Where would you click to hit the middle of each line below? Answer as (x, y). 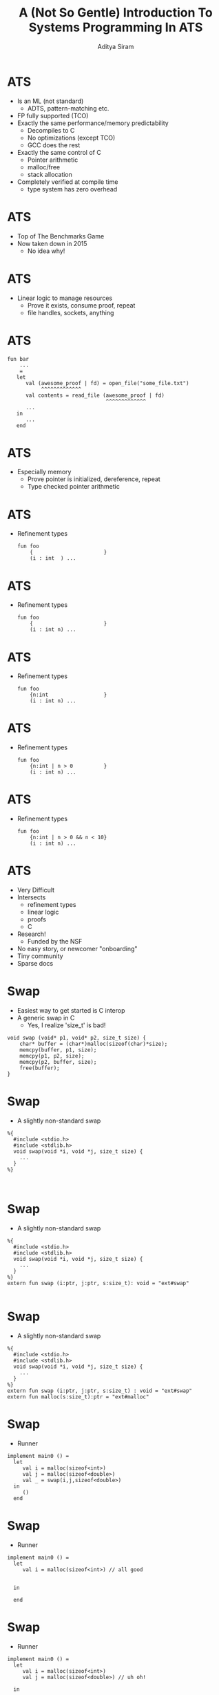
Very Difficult (36, 890)
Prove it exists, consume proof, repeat (81, 305)
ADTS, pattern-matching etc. (68, 108)
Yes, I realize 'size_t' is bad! (66, 1025)
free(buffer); (40, 1068)
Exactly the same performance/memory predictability (93, 123)
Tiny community (40, 956)
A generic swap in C (46, 1018)
